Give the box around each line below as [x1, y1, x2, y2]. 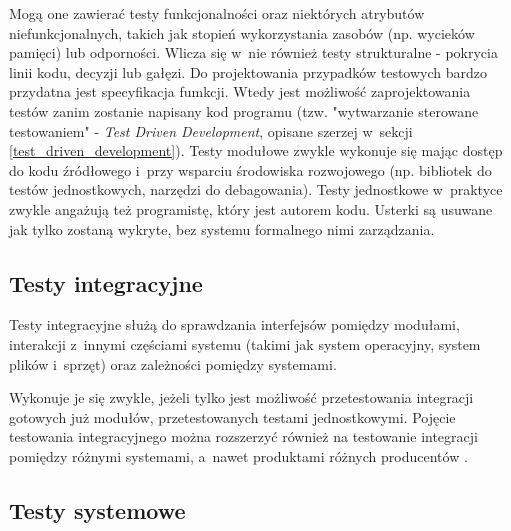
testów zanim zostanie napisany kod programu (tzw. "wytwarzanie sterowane [9, 100, 479, 121]
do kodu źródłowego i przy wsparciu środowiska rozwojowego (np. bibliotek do [9, 159, 492, 180]
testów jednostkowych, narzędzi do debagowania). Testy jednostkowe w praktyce [9, 179, 503, 200]
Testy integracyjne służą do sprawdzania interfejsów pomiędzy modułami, [9, 314, 460, 335]
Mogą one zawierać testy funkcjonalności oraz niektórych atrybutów [9, 3, 425, 23]
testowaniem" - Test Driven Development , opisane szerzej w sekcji [9, 120, 413, 141]
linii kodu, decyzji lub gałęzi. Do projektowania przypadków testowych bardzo [9, 61, 488, 82]
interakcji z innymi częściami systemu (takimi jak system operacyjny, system [9, 333, 481, 354]
